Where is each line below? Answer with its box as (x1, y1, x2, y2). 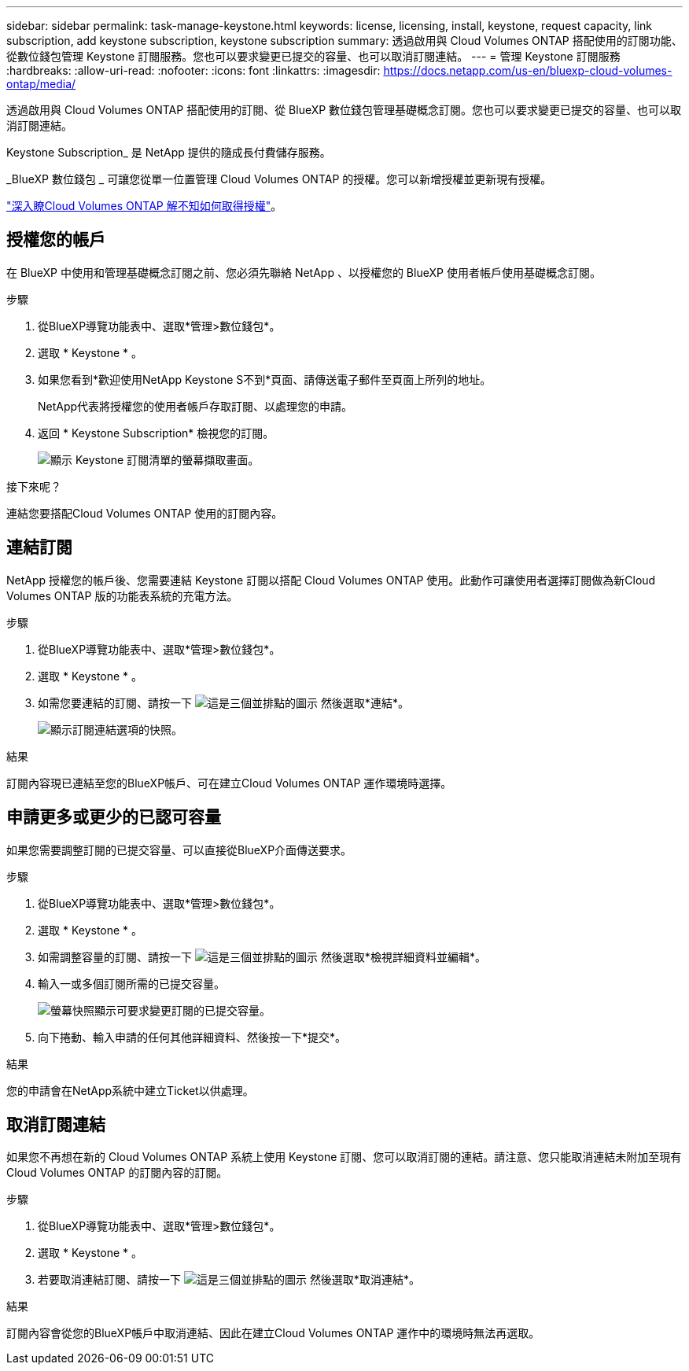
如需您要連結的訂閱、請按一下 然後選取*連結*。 (38, 695, 409, 709)
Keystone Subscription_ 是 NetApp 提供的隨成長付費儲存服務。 (6, 146, 331, 159)
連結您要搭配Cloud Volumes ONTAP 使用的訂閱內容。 (6, 506, 283, 520)
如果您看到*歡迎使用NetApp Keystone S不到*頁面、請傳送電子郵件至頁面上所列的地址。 (38, 372, 492, 386)
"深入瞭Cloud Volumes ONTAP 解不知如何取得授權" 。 (6, 199, 282, 212)
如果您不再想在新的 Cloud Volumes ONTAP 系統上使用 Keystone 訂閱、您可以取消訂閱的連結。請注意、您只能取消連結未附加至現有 (6, 1150, 682, 1164)
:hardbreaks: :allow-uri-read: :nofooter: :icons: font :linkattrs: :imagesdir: (6, 64, 381, 77)
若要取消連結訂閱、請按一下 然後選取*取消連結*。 (38, 1273, 420, 1287)
